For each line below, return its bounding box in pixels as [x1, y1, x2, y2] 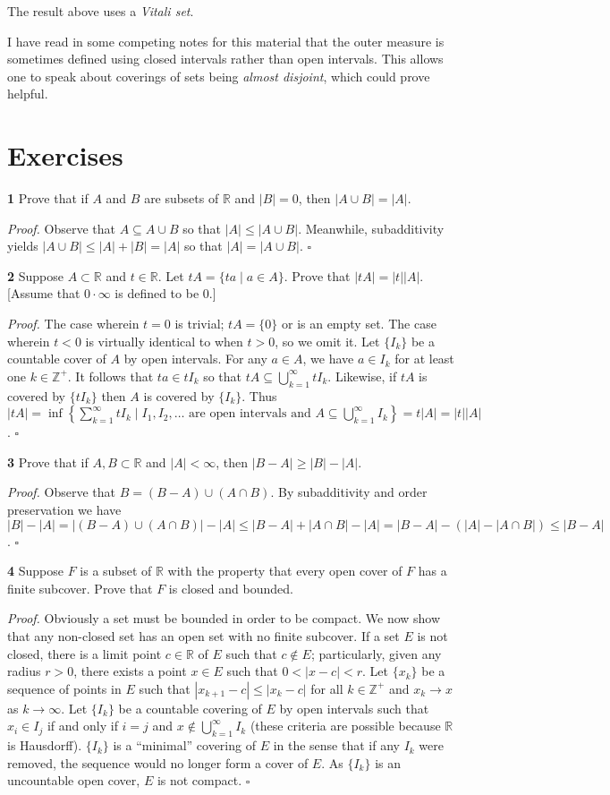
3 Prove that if [7, 452, 89, 471]
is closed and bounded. [168, 578, 293, 597]
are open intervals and [189, 407, 311, 421]
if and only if [47, 716, 118, 735]
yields [7, 236, 38, 255]
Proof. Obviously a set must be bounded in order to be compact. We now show [7, 609, 441, 628]
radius [7, 662, 41, 680]
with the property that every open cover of [167, 561, 402, 580]
